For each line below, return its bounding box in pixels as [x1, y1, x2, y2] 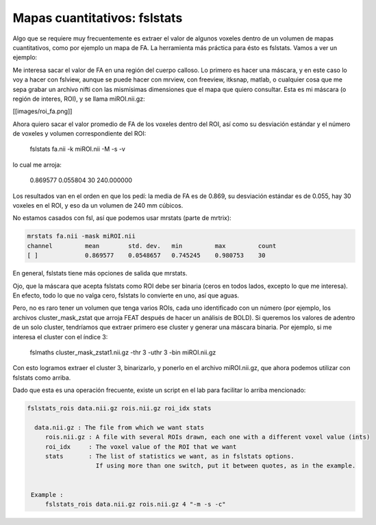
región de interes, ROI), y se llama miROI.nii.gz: [12, 95, 145, 103]
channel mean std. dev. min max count [27, 242, 277, 249]
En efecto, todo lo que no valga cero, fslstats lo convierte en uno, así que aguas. [12, 291, 240, 300]
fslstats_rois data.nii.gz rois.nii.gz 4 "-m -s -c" [45, 500, 226, 508]
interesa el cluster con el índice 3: [12, 332, 108, 341]
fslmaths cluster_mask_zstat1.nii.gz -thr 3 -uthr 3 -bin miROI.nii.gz [29, 348, 216, 356]
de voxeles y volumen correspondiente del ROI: [12, 130, 147, 138]
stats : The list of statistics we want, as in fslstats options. [45, 452, 294, 460]
